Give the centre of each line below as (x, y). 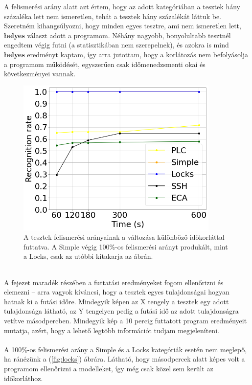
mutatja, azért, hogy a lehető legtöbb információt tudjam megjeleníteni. (112, 330)
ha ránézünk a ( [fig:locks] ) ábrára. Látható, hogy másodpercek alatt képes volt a (125, 359)
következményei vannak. (40, 74)
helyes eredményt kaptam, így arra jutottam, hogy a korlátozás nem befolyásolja (126, 54)
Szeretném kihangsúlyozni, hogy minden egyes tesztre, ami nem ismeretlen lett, (123, 26)
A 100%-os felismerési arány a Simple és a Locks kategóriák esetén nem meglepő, (126, 349)
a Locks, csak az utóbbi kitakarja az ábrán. (88, 256)
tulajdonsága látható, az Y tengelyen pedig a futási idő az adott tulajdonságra (121, 311)
